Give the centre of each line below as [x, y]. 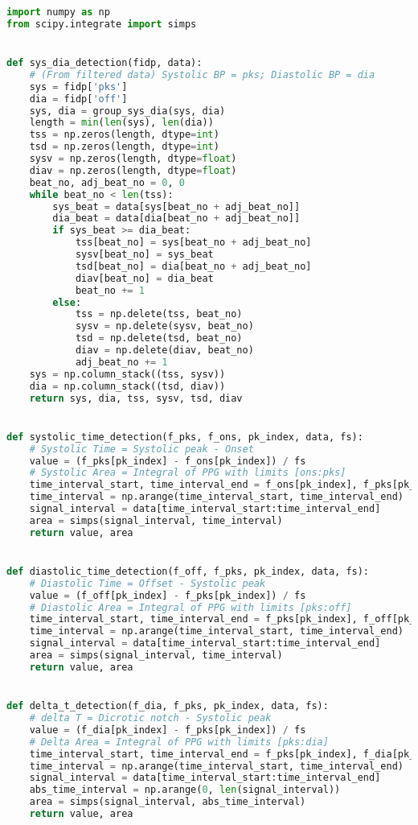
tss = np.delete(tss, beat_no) [159, 314]
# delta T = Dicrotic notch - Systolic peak [150, 718]
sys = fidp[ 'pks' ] [78, 87]
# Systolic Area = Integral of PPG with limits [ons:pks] [188, 473]
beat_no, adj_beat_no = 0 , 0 [107, 182]
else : [67, 302]
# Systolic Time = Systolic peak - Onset [141, 449]
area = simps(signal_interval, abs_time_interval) [168, 802]
